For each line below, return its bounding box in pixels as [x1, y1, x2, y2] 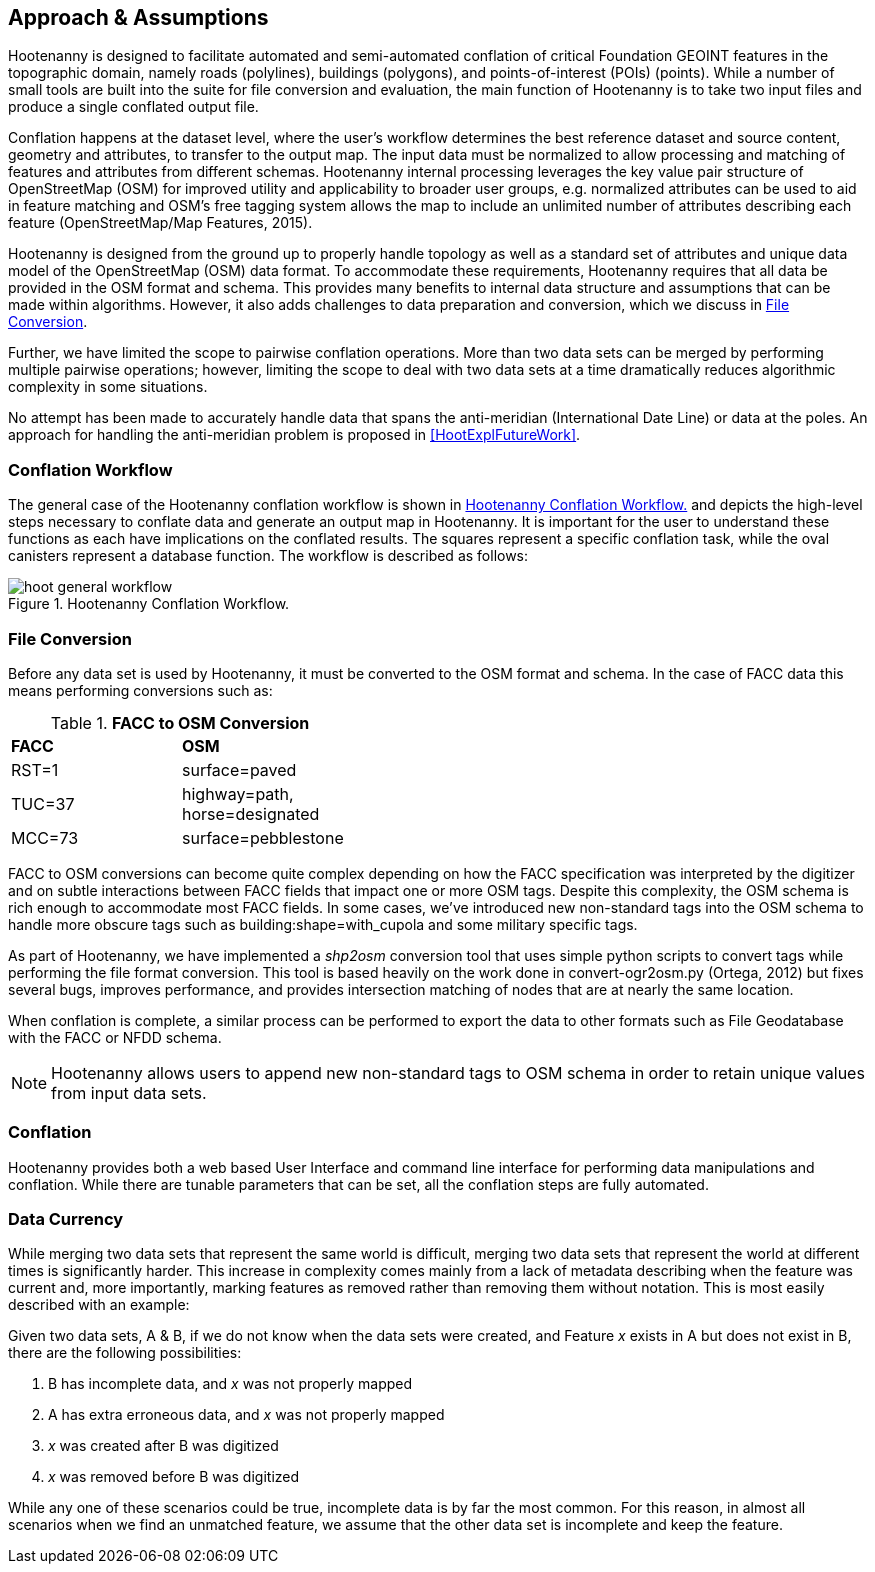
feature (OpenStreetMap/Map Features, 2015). [8, 214, 313, 232]
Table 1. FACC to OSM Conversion [50, 712, 310, 733]
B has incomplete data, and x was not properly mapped [48, 1375, 413, 1393]
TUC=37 [11, 793, 75, 814]
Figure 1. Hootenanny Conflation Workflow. [8, 595, 290, 613]
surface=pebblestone [182, 827, 344, 848]
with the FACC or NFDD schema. [8, 1028, 222, 1046]
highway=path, [182, 783, 294, 804]
